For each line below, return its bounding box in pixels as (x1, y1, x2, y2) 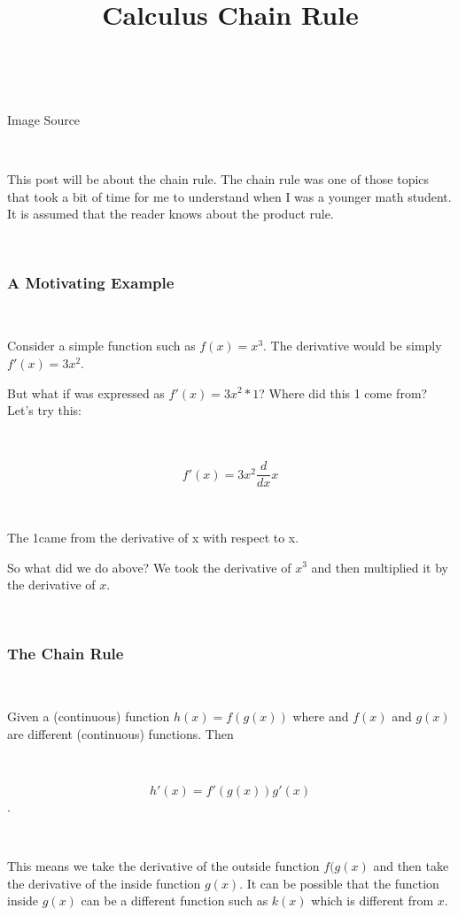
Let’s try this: (7, 401, 82, 420)
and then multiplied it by (311, 558, 448, 576)
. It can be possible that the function (239, 874, 439, 892)
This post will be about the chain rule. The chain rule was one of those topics (7, 170, 430, 189)
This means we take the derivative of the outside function (7, 857, 320, 875)
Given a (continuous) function (7, 707, 170, 726)
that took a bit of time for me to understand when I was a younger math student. (7, 187, 452, 205)
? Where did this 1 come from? (259, 383, 428, 402)
